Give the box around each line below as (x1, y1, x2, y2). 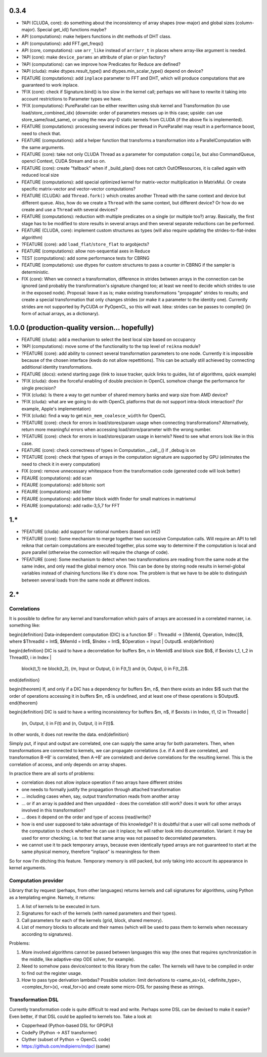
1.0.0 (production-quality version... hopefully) (9, 323, 154, 332)
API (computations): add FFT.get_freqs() (21, 40, 104, 47)
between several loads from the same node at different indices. (21, 577, 151, 583)
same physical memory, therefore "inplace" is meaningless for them (21, 849, 160, 855)
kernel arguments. (9, 865, 46, 871)
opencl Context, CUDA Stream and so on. (21, 158, 106, 164)
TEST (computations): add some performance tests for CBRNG (21, 255, 150, 261)
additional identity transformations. (21, 364, 93, 370)
